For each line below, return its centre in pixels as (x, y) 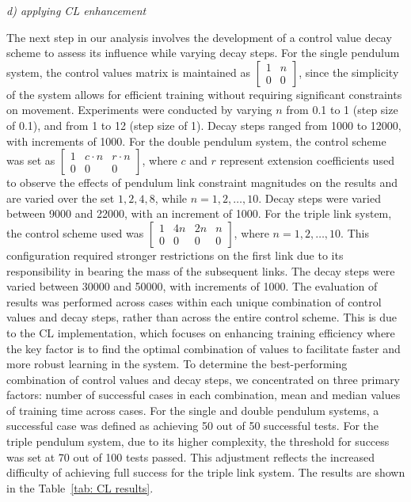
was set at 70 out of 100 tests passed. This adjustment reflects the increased (191, 456)
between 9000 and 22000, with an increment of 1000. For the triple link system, (199, 213)
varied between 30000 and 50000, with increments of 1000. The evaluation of (192, 286)
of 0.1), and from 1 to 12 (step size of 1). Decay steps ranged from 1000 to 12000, (204, 125)
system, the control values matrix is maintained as (129, 72)
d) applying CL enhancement (76, 10)
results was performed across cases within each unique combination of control (194, 301)
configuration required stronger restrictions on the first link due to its (175, 255)
